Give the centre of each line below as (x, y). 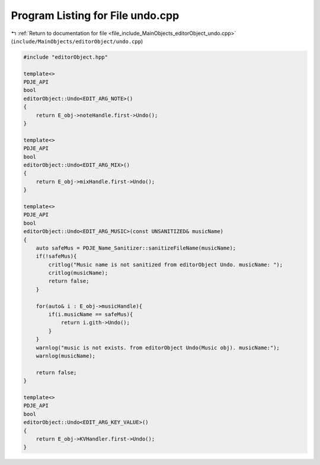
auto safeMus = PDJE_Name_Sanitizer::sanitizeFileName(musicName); (136, 248)
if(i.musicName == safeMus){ (91, 315)
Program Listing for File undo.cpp (95, 15)
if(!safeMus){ (56, 256)
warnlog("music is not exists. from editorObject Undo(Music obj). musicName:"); (158, 348)
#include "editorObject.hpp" (66, 57)
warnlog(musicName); (66, 356)
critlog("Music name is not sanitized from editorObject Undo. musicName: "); (166, 265)
